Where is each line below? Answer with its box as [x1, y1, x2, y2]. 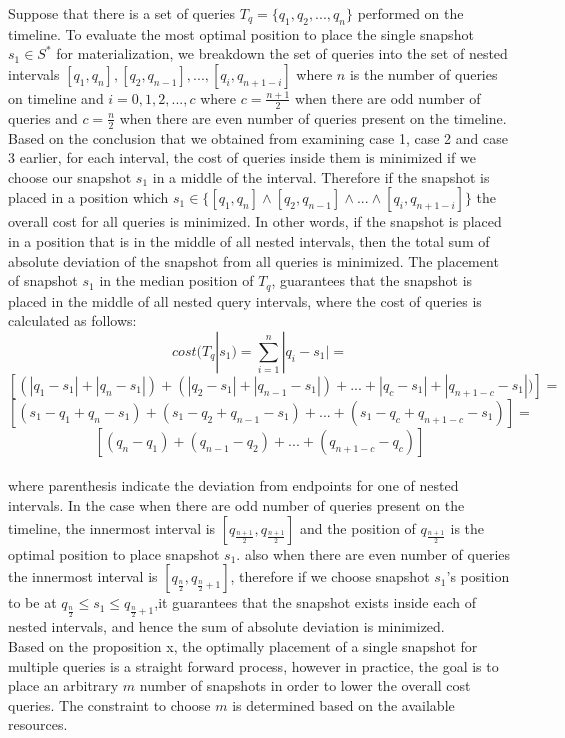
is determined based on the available [232, 694, 455, 715]
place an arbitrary [8, 675, 119, 696]
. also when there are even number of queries [236, 543, 511, 564]
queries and [8, 107, 78, 128]
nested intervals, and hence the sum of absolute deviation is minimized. [8, 616, 445, 637]
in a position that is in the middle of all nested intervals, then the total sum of [8, 231, 490, 252]
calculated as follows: [8, 310, 137, 331]
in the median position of [99, 270, 254, 291]
